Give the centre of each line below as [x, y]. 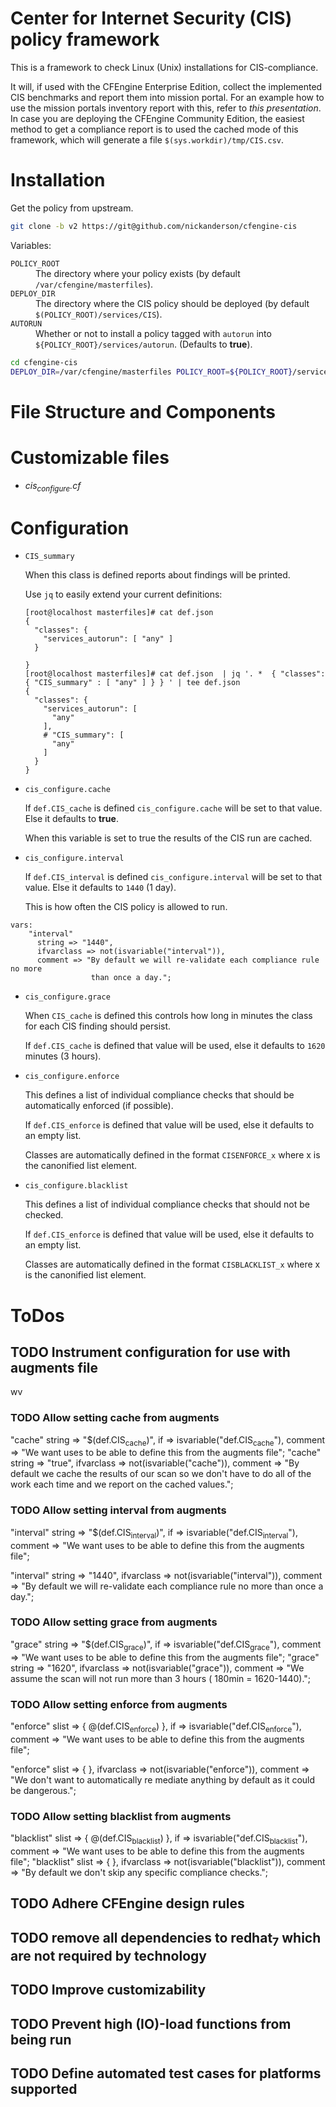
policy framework [85, 39]
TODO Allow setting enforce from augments [119, 1704]
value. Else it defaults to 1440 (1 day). [100, 888]
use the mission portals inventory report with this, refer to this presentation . [166, 108]
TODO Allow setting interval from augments [118, 1510]
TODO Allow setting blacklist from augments [121, 1816]
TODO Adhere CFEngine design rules [127, 1903]
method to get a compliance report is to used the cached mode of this [154, 129]
